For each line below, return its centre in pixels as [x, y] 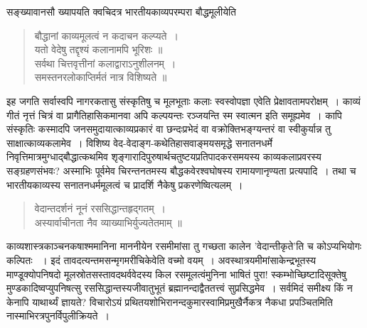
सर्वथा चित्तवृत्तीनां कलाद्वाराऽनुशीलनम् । [105, 63]
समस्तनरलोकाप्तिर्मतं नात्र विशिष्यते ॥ [101, 77]
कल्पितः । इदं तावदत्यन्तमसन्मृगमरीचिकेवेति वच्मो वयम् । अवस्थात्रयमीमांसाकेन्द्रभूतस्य [161, 259]
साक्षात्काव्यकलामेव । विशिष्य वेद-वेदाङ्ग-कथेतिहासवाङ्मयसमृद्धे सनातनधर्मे [139, 142]
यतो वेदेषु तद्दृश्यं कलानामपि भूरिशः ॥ [99, 49]
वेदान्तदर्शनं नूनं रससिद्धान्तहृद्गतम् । [100, 208]
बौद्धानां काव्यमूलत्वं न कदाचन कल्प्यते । [106, 35]
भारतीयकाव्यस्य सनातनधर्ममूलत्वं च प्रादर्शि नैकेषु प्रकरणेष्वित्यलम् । [125, 184]
